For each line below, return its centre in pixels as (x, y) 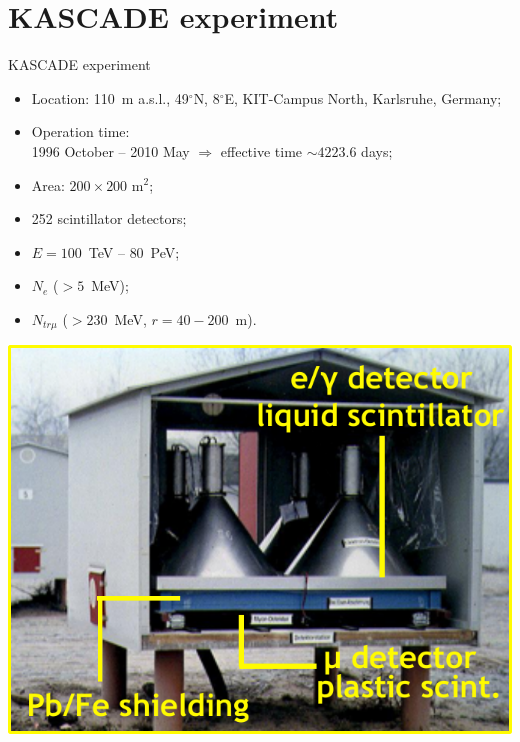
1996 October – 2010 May (110, 150)
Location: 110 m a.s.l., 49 (110, 97)
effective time (261, 150)
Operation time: (80, 131)
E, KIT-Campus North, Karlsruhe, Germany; (363, 97)
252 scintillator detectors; (109, 218)
